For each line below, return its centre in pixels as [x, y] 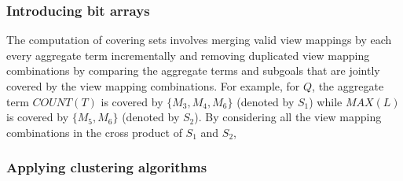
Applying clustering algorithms [107, 167]
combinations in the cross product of [94, 132]
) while [326, 101]
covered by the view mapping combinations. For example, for [153, 86]
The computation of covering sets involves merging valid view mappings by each [199, 40]
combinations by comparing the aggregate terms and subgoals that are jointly [193, 70]
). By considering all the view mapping [288, 117]
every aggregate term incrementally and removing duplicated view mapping [188, 55]
